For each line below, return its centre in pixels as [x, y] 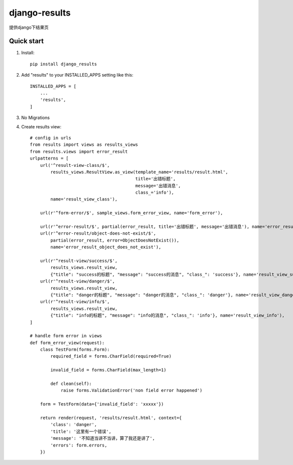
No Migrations [35, 118]
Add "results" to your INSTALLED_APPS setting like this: [77, 75]
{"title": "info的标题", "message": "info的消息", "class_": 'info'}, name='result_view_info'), [168, 315]
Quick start [26, 41]
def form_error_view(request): [67, 343]
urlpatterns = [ [49, 158]
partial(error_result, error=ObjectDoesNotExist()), [115, 240]
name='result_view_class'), [84, 199]
